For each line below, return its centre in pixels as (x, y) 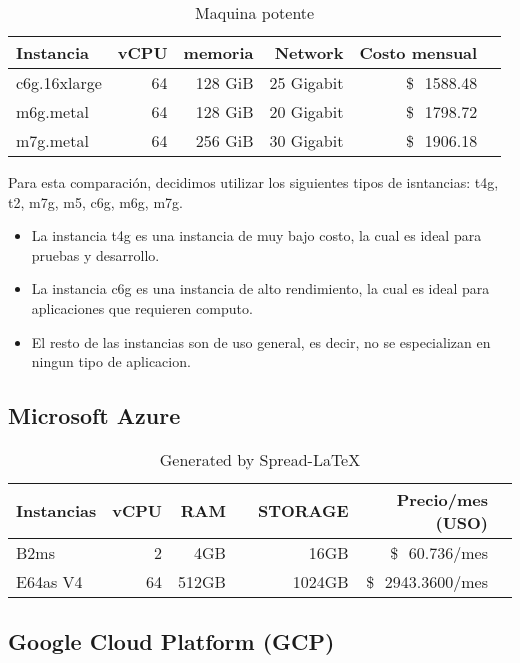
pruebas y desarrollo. (95, 254)
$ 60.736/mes (439, 552)
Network (309, 52)
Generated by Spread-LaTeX (260, 459)
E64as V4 (49, 581)
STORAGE (303, 511)
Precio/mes (442, 499)
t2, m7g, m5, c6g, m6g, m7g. (95, 201)
